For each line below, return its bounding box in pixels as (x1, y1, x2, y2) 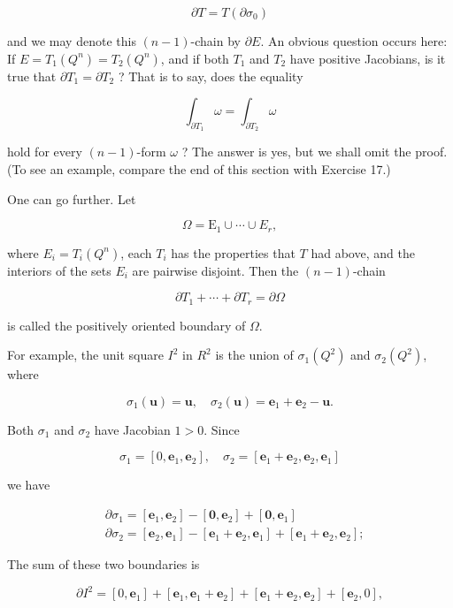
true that (7, 66, 57, 85)
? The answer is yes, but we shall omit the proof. (181, 142, 448, 161)
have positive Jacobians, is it (289, 49, 446, 67)
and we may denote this (7, 32, 136, 49)
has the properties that (171, 243, 296, 262)
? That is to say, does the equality (118, 66, 303, 85)
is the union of (215, 346, 294, 364)
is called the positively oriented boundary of (7, 315, 246, 334)
